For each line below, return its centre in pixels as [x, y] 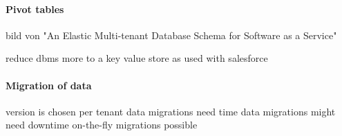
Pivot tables [35, 9]
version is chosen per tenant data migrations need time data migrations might [171, 111]
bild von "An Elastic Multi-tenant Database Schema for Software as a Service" [171, 35]
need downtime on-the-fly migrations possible [102, 125]
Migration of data [49, 85]
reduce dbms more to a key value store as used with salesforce [137, 58]
